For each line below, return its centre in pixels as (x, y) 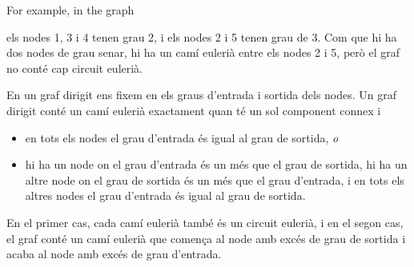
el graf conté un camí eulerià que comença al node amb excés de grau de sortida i (206, 238)
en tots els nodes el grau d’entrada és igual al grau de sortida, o (182, 137)
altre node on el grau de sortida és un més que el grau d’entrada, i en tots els (215, 179)
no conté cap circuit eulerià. (75, 68)
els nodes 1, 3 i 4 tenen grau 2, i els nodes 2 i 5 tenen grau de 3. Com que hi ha (202, 36)
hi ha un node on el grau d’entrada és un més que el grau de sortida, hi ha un (216, 164)
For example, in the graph (70, 10)
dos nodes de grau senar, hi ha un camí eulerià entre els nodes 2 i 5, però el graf (203, 52)
